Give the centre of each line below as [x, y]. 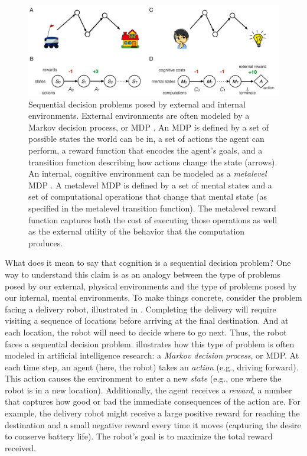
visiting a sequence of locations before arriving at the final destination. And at [147, 320]
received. [20, 447]
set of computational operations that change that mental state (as [148, 196]
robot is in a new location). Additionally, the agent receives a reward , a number [148, 390]
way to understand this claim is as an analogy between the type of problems [143, 274]
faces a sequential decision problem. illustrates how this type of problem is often [150, 343]
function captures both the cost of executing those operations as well [153, 219]
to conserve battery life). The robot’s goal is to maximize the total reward [139, 436]
